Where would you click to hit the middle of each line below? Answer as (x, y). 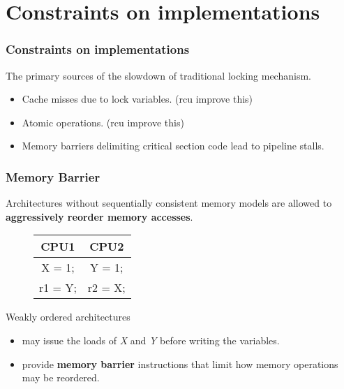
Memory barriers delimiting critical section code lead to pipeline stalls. (173, 146)
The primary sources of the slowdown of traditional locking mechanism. (158, 75)
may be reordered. (61, 377)
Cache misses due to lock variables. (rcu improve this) (137, 99)
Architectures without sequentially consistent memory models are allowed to (169, 203)
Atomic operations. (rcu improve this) (103, 122)
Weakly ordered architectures (68, 317)
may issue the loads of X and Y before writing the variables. (151, 340)
